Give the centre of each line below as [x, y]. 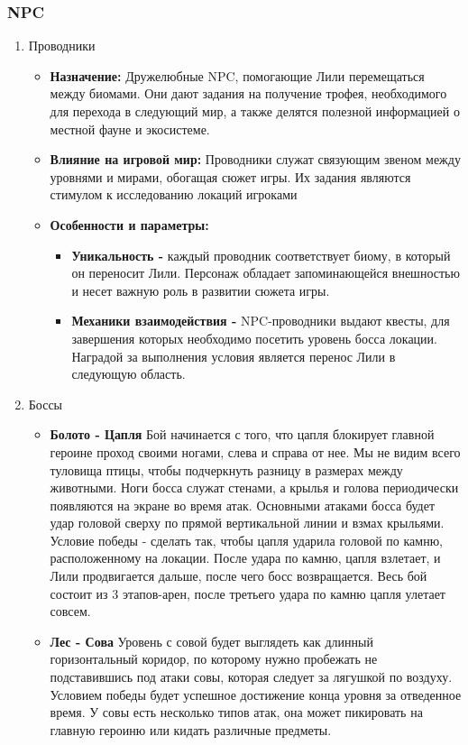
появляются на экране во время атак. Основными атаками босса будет [243, 505]
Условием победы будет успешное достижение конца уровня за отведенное [256, 694]
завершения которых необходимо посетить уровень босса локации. [254, 338]
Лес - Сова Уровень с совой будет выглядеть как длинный [211, 641]
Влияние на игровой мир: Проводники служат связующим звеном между [255, 159]
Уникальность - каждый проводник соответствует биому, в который [261, 255]
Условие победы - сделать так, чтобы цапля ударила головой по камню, [246, 540]
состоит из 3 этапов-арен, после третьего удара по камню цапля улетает [248, 593]
